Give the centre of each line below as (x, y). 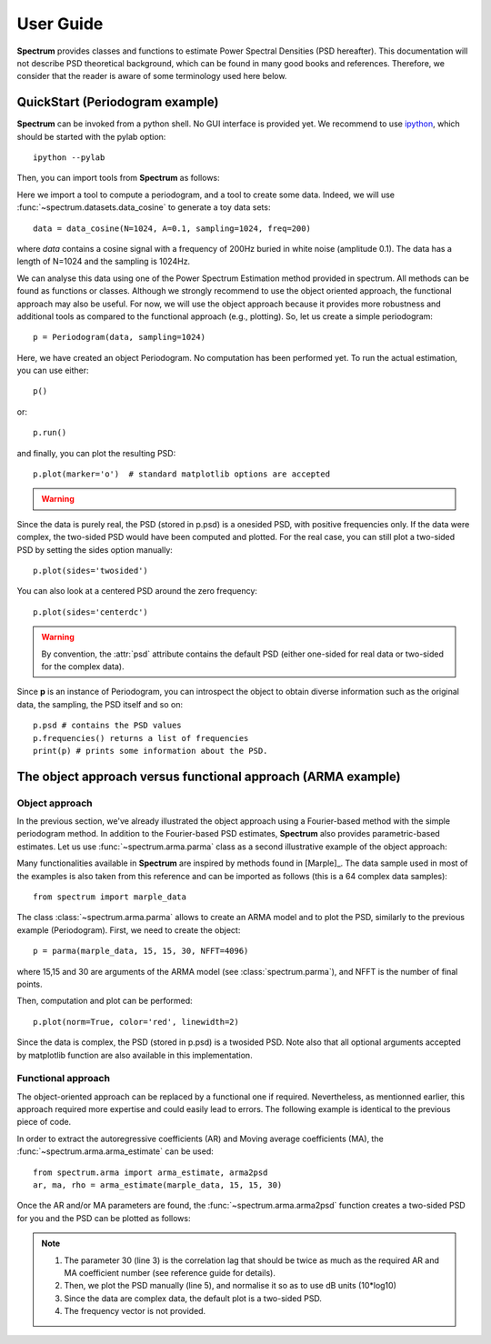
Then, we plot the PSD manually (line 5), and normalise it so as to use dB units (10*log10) (230, 1286)
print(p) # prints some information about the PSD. (150, 751)
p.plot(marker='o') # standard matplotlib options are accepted (182, 474)
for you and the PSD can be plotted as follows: (104, 1218)
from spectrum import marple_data (110, 897)
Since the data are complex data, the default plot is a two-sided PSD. (193, 1298)
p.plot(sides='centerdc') (91, 612)
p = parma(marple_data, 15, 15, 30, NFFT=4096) (141, 951)
